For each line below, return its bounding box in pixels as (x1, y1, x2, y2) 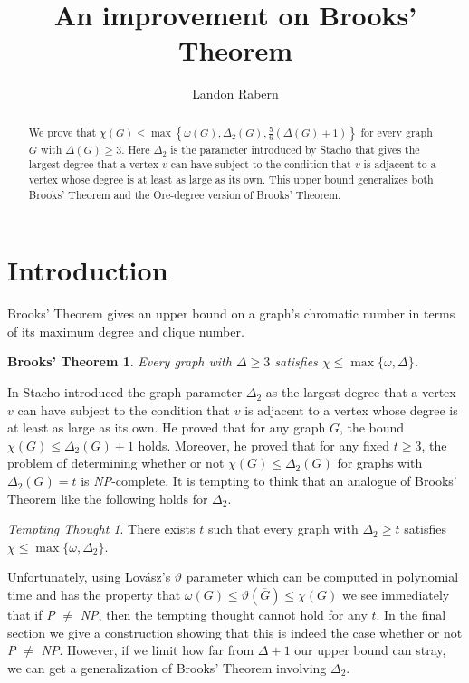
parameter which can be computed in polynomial (186, 567, 459, 586)
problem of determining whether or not (7, 453, 225, 472)
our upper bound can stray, (294, 640, 446, 659)
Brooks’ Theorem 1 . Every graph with (7, 352, 232, 371)
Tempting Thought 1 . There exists (7, 519, 196, 538)
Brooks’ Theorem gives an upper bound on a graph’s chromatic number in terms (7, 304, 455, 323)
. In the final (376, 605, 446, 624)
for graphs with (337, 453, 423, 472)
